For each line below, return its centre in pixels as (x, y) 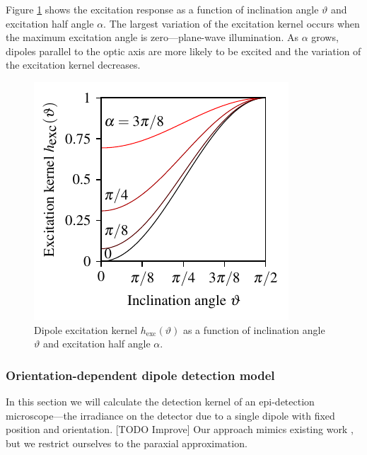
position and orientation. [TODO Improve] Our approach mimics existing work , (180, 429)
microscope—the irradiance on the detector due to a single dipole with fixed (170, 415)
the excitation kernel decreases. (73, 65)
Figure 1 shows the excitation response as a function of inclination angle (162, 9)
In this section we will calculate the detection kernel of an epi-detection (160, 401)
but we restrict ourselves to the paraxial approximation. (127, 443)
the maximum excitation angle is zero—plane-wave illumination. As (152, 37)
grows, (325, 37)
